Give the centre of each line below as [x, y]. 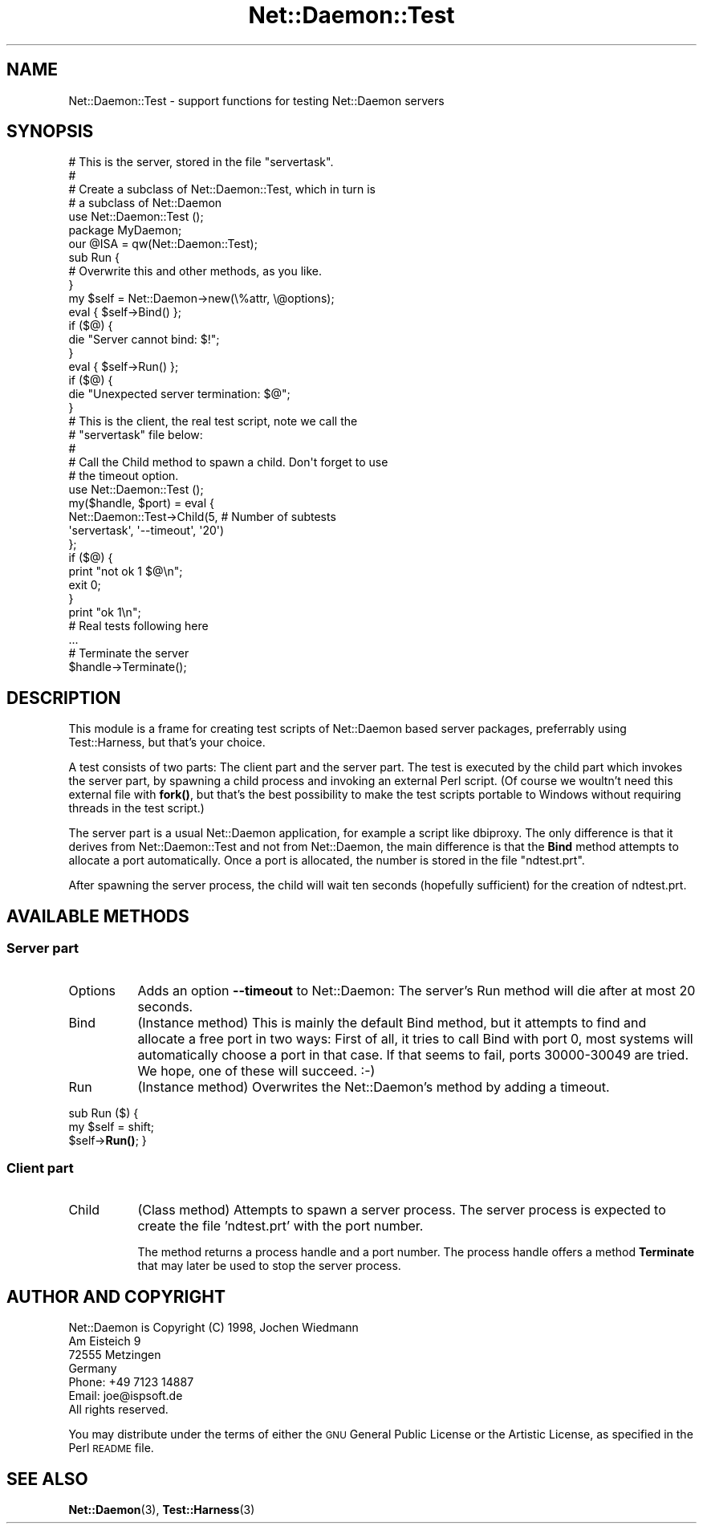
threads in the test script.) [136, 808]
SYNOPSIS [50, 132]
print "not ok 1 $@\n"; [126, 572]
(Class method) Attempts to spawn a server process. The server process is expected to [402, 1210]
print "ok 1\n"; [105, 612]
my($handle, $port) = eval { [142, 503]
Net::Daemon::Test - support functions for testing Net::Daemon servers [256, 100]
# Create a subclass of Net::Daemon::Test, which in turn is [222, 189]
